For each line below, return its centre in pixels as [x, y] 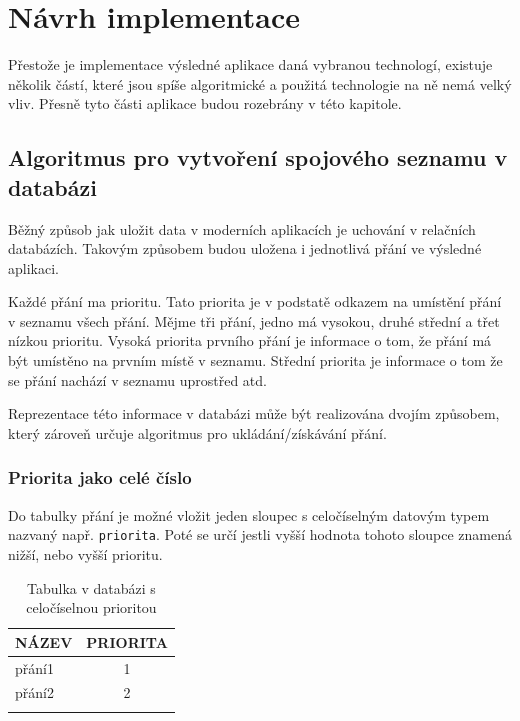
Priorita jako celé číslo [100, 477]
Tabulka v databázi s [91, 587]
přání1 [34, 667]
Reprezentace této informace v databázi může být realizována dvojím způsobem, [254, 413]
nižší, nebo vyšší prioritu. [85, 553]
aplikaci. [33, 267]
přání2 [34, 692]
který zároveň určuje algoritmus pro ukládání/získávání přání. [197, 432]
